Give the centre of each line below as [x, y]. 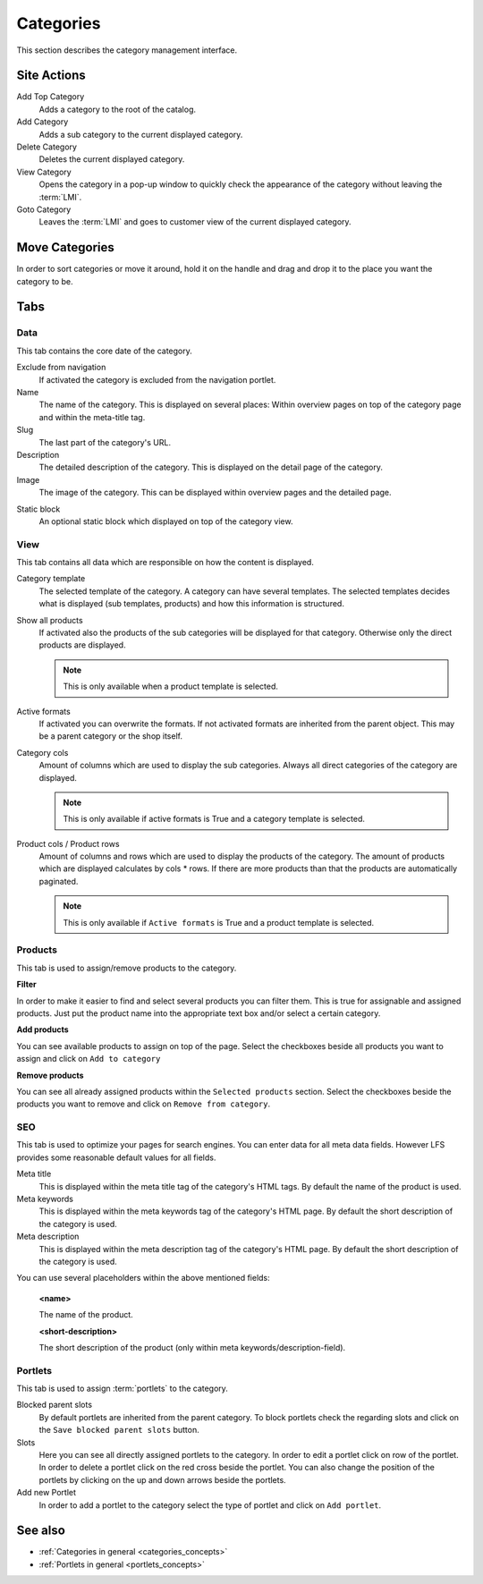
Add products [42, 1029]
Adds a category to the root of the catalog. [118, 109]
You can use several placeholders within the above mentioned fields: [143, 1278]
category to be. [45, 281]
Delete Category [47, 147]
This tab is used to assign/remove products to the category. [127, 968]
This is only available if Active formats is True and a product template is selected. [219, 922]
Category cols [42, 752]
